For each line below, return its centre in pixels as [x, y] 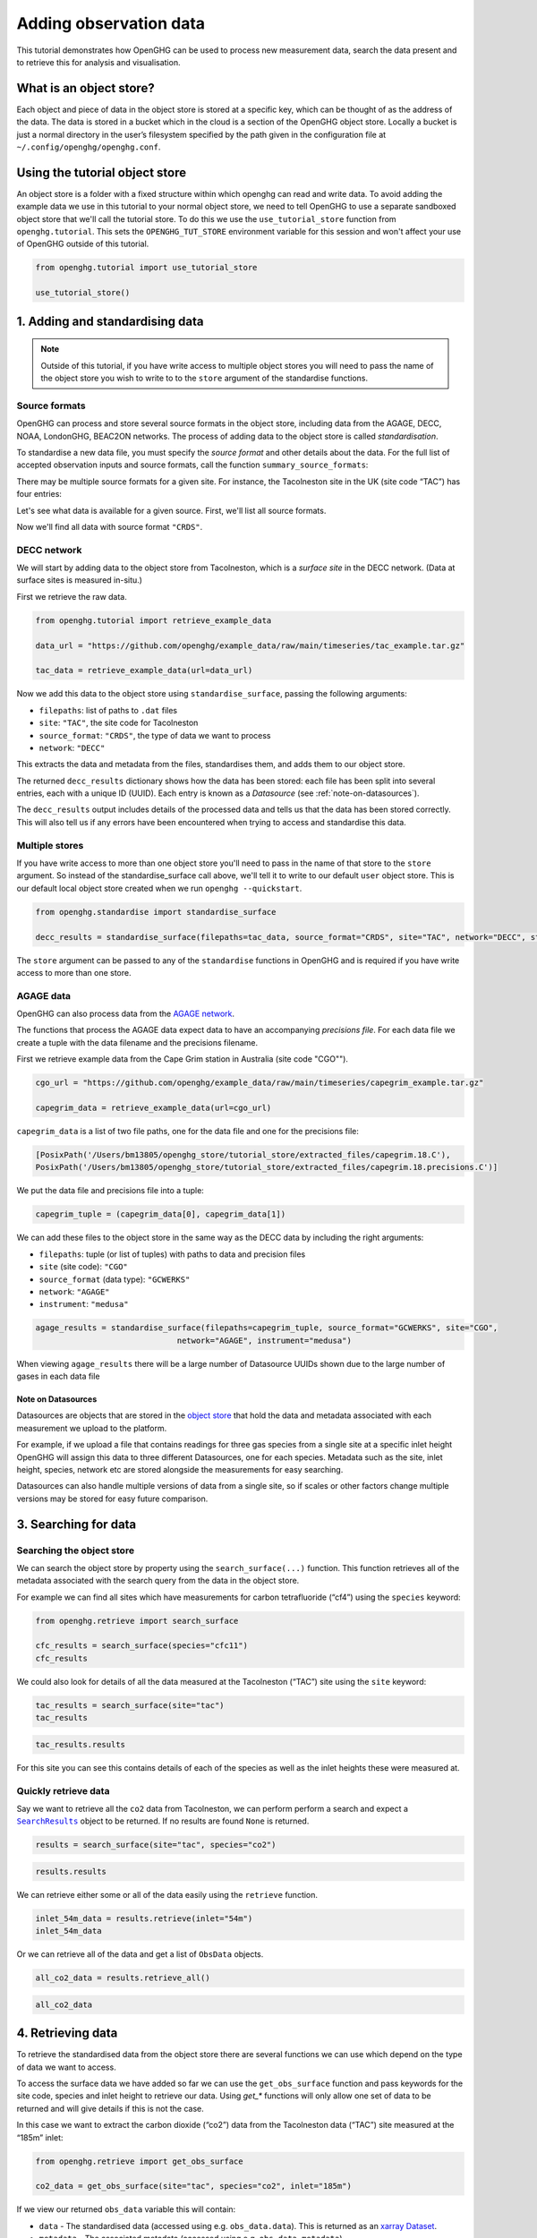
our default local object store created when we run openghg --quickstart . [159, 888]
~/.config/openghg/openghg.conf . [89, 147]
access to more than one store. [74, 972]
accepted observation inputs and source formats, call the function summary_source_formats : [192, 465]
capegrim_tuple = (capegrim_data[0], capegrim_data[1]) [161, 1214]
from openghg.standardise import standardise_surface [156, 912]
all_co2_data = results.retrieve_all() [123, 1978]
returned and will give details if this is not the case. [111, 2108]
